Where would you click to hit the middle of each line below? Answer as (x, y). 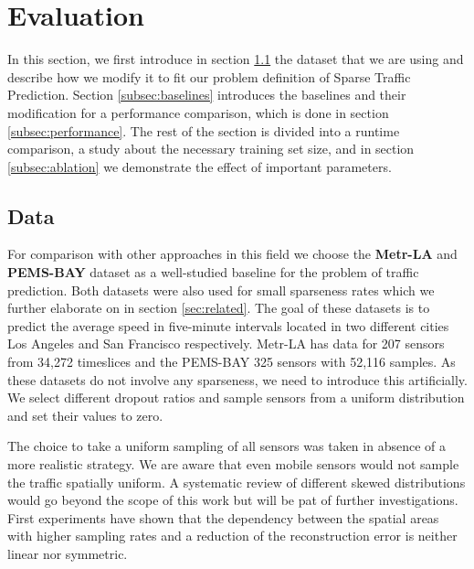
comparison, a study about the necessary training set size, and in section (211, 149)
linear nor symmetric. (68, 553)
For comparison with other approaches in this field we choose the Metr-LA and (232, 254)
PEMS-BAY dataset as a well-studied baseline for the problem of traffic (213, 272)
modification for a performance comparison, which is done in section (198, 112)
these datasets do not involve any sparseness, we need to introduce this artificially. (237, 379)
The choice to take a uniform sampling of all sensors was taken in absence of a (226, 446)
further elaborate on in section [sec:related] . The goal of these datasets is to (219, 308)
